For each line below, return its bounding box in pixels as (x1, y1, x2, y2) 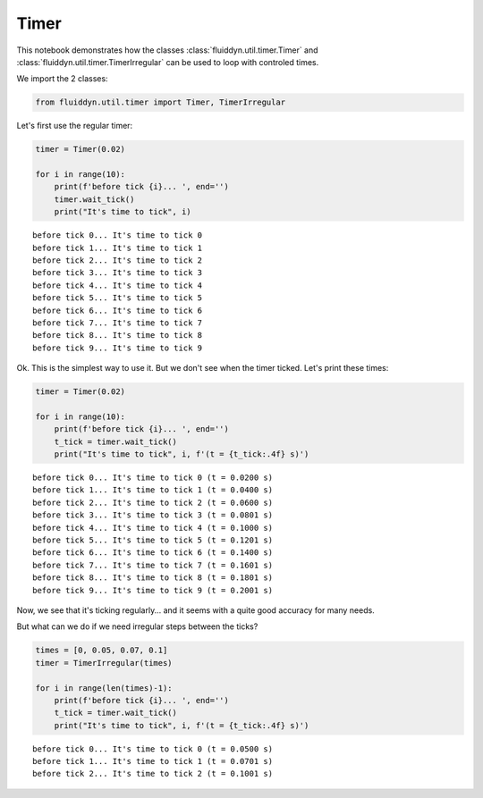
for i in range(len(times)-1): (35, 683, 174, 693)
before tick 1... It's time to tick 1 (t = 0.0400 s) (32, 485, 273, 495)
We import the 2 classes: (16, 73, 108, 84)
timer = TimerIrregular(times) (35, 658, 174, 668)
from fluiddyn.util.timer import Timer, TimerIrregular (35, 97, 286, 107)
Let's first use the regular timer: (16, 121, 133, 131)
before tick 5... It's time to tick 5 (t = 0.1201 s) (32, 535, 273, 545)
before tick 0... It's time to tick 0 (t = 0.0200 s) (32, 473, 273, 483)
